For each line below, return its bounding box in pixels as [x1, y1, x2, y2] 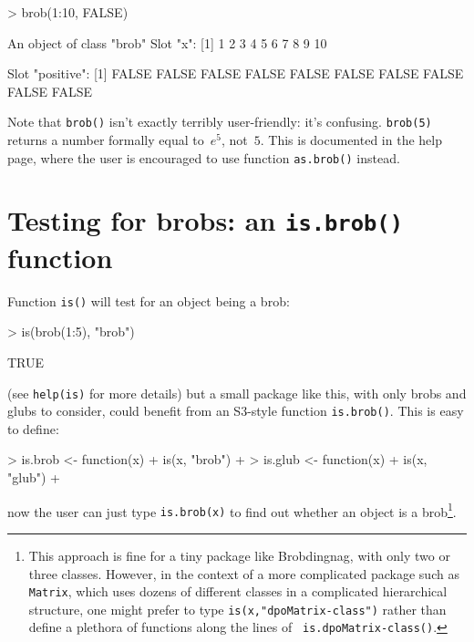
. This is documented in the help [260, 130, 442, 150]
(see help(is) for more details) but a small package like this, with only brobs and [7, 383, 467, 402]
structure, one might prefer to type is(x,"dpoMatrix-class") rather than [28, 599, 447, 618]
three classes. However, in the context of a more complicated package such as [28, 564, 459, 583]
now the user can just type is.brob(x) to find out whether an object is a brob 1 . [7, 499, 457, 521]
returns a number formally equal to [7, 130, 204, 150]
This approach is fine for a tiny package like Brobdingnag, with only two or [28, 545, 450, 564]
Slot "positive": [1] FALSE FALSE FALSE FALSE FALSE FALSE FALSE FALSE [7, 64, 464, 83]
